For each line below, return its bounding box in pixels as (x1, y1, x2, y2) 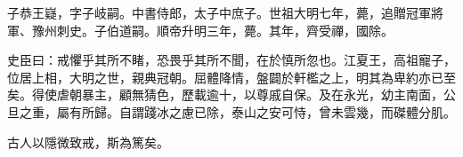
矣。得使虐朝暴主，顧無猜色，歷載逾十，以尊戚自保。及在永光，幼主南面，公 (7, 85, 456, 104)
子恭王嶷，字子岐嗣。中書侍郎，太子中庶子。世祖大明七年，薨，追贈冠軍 (7, 4, 431, 21)
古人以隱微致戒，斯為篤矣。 (7, 132, 169, 151)
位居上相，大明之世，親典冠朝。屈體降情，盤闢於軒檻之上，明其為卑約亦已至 (7, 67, 456, 86)
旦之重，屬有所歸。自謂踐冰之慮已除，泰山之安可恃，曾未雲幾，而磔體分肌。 (7, 102, 456, 121)
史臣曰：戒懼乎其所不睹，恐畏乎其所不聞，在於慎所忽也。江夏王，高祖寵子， (7, 51, 456, 69)
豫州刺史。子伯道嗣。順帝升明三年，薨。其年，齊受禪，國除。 (31, 20, 394, 39)
